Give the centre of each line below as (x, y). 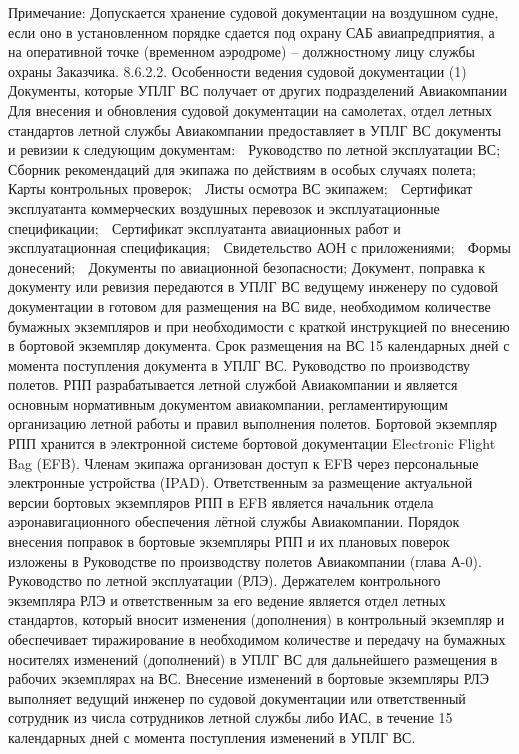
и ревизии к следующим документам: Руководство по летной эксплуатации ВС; (254, 149)
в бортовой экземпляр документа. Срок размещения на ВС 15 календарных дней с (259, 345)
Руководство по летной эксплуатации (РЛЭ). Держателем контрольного (224, 580)
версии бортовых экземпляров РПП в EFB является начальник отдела (221, 501)
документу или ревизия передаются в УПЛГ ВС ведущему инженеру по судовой (253, 286)
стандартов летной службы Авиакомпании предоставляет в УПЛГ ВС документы (255, 129)
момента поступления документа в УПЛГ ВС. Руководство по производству (239, 364)
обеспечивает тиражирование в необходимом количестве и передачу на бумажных (257, 639)
